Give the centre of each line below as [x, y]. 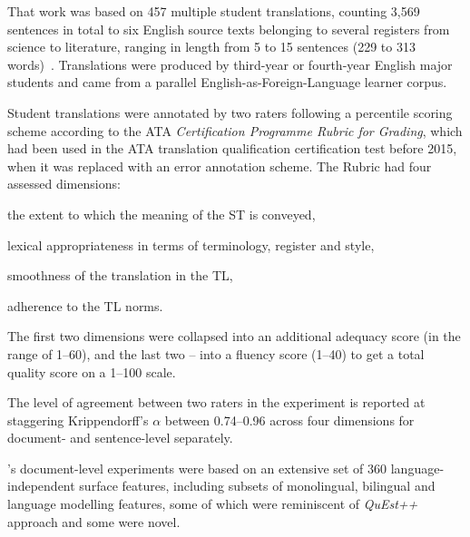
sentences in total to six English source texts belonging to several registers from [229, 29]
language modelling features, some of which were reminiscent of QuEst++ [213, 504]
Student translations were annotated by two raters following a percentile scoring [230, 112]
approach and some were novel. [94, 521]
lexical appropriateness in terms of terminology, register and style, [191, 244]
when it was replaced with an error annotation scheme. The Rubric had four [220, 166]
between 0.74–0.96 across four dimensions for [289, 420]
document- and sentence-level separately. [120, 438]
